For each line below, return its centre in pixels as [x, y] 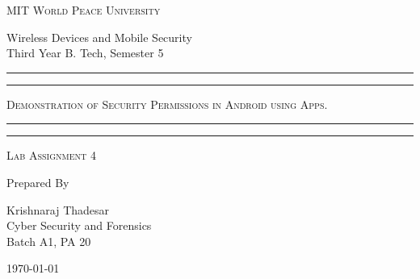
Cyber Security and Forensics [79, 225]
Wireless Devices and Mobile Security [99, 37]
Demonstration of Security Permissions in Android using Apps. [167, 104]
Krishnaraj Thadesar [58, 209]
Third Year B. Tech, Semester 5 [85, 53]
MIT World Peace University [84, 10]
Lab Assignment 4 [51, 155]
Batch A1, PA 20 [49, 241]
